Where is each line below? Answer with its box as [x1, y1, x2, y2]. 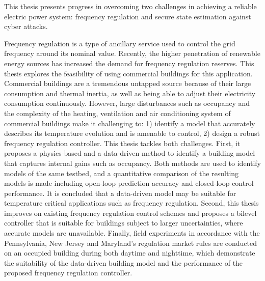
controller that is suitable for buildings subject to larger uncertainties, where [4, 217, 243, 228]
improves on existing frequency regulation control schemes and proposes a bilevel [4, 207, 257, 218]
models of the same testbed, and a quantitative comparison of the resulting [4, 167, 239, 178]
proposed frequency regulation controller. [4, 267, 132, 278]
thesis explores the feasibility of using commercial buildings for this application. [4, 68, 253, 78]
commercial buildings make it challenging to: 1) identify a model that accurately [4, 118, 255, 128]
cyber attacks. [4, 21, 48, 32]
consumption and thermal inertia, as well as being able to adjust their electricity [4, 88, 256, 98]
